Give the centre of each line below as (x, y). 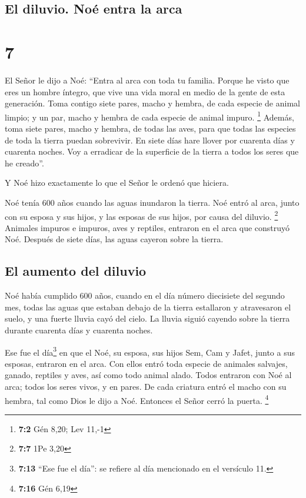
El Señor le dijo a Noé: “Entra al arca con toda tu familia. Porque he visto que (147, 80)
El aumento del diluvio (76, 271)
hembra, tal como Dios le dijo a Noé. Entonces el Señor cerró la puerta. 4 (137, 399)
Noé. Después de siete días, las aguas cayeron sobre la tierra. (114, 239)
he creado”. (24, 163)
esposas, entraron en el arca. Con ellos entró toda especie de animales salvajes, (146, 363)
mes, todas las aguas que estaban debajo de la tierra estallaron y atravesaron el (148, 307)
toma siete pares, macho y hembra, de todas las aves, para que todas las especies (150, 128)
